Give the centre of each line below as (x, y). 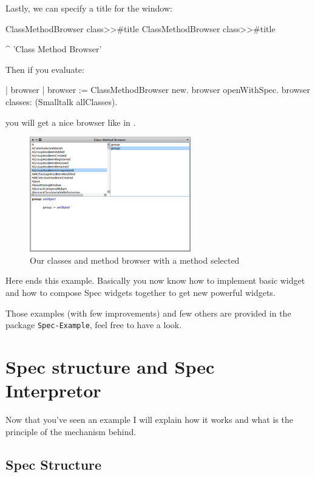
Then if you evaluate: (45, 69)
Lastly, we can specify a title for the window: (89, 8)
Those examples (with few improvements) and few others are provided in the (148, 313)
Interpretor (53, 390)
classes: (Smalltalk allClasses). (62, 101)
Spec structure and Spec (110, 366)
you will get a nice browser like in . (71, 122)
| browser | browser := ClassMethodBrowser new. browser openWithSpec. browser (158, 90)
